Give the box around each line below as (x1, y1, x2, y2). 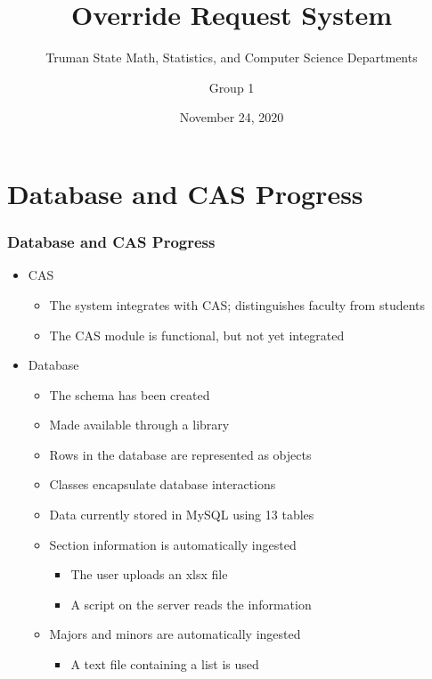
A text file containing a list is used (70, 655, 259, 674)
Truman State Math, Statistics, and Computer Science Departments (45, 48, 418, 67)
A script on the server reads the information (70, 594, 312, 613)
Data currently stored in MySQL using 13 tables (49, 505, 314, 524)
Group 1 (208, 78, 255, 96)
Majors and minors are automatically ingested (49, 625, 301, 643)
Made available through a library (49, 415, 230, 434)
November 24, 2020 (179, 108, 284, 127)
